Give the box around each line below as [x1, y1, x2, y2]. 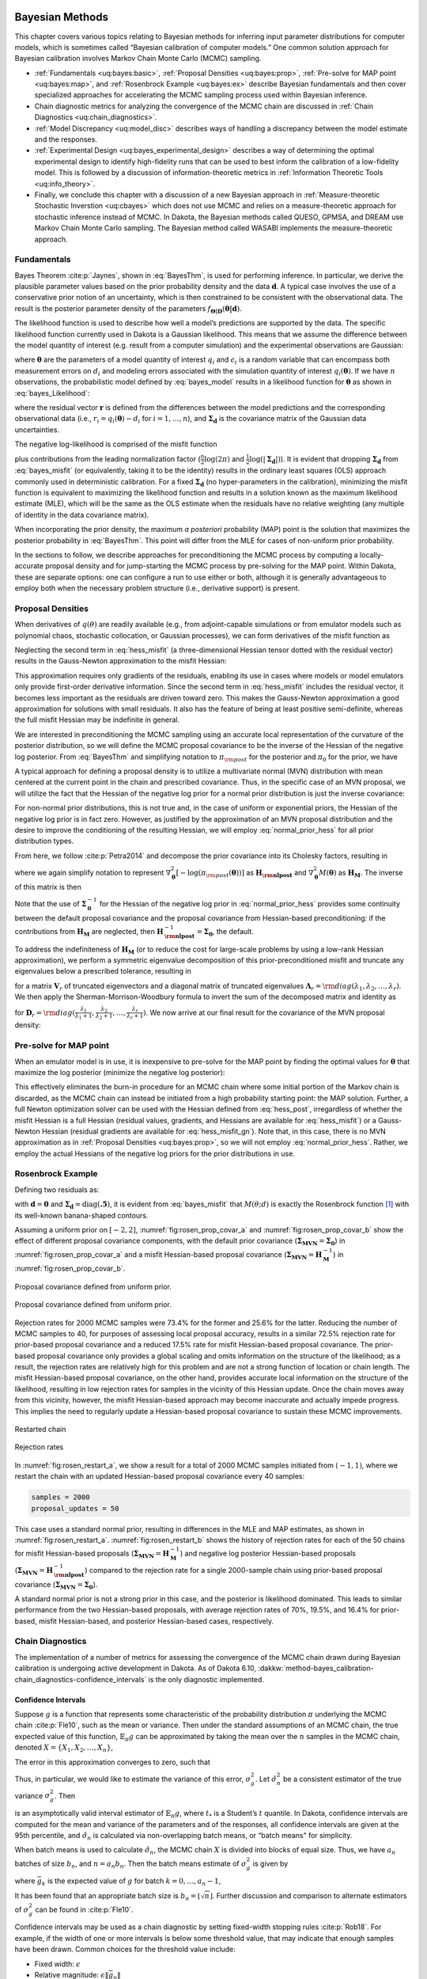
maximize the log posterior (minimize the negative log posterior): [14, 1067, 225, 1077]
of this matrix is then [14, 882, 82, 891]
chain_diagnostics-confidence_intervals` [14, 1674, 147, 1684]
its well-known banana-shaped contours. [14, 1210, 149, 1220]
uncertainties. [14, 424, 59, 435]
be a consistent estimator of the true [282, 1774, 402, 1783]
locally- [360, 550, 384, 560]
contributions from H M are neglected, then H [14, 926, 164, 938]
